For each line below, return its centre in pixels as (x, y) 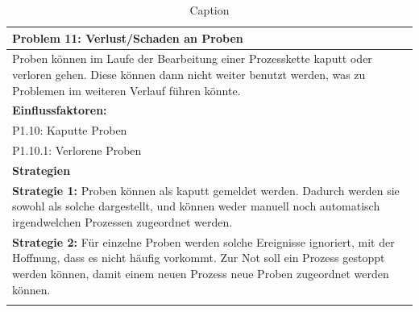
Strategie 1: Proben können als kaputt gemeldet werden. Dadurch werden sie (206, 190)
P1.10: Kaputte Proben (70, 130)
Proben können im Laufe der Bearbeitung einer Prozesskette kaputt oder (192, 58)
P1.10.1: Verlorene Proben (77, 150)
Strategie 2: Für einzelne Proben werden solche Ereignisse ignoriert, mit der (203, 241)
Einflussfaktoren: (60, 110)
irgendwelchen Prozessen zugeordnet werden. (122, 222)
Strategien (41, 170)
